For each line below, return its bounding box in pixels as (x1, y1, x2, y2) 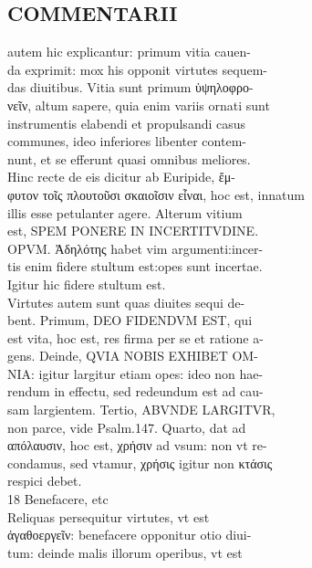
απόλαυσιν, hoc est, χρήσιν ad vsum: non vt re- (7, 436, 267, 455)
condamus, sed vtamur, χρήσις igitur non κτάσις (7, 453, 273, 472)
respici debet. (7, 471, 82, 490)
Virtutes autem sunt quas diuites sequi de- (7, 292, 245, 311)
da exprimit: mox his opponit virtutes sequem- (7, 59, 267, 79)
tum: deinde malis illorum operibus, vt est (7, 542, 243, 562)
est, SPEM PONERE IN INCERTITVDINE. (7, 221, 259, 240)
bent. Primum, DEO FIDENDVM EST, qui (7, 310, 253, 330)
